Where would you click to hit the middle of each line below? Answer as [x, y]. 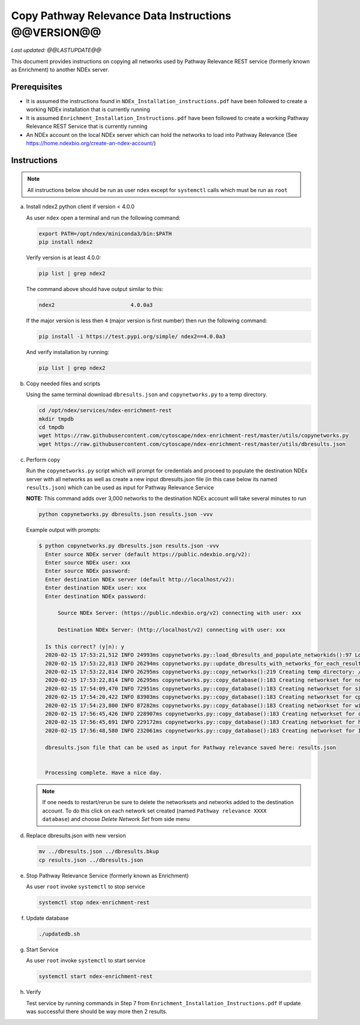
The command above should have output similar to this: [95, 289]
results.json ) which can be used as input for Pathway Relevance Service [120, 487]
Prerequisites [37, 87]
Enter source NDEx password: [88, 571]
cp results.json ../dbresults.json [91, 860]
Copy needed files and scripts [63, 383]
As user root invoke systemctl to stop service [85, 887]
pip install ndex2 [66, 242]
